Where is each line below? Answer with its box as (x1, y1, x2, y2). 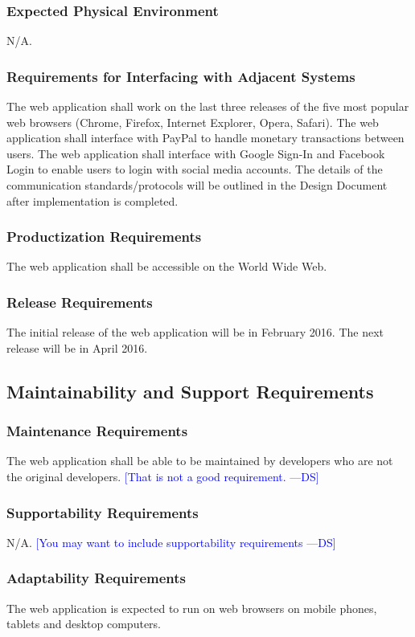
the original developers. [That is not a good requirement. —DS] (6, 468, 319, 484)
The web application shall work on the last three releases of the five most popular (6, 98, 409, 115)
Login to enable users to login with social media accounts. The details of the (6, 161, 383, 178)
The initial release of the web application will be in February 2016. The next (6, 324, 384, 341)
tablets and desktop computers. (6, 615, 161, 632)
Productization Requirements (6, 227, 202, 247)
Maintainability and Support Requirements (6, 378, 374, 403)
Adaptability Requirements (6, 568, 186, 588)
